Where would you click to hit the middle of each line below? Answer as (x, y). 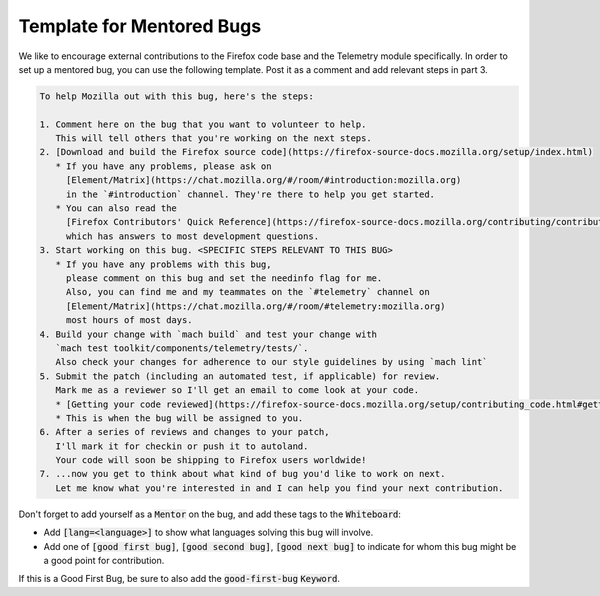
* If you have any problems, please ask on (163, 166)
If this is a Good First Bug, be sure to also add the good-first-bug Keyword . (179, 579)
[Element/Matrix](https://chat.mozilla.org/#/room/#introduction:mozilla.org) (263, 180)
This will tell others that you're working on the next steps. (213, 138)
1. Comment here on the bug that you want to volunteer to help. (203, 124)
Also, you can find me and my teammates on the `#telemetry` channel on (247, 292)
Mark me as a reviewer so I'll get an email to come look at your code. (237, 390)
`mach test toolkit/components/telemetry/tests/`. (182, 348)
